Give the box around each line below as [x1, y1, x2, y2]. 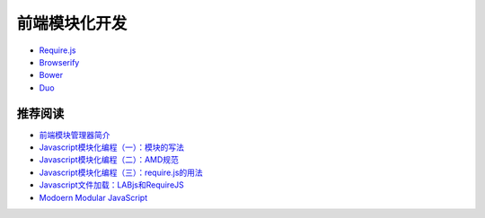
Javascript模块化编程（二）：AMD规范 [39, 154, 180, 165]
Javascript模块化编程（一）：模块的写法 [39, 142, 184, 153]
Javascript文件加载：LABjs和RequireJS [39, 179, 184, 190]
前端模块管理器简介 [39, 129, 110, 140]
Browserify [39, 57, 80, 67]
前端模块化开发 [16, 13, 128, 33]
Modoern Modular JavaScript [39, 192, 148, 203]
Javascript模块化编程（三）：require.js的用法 [39, 167, 204, 178]
